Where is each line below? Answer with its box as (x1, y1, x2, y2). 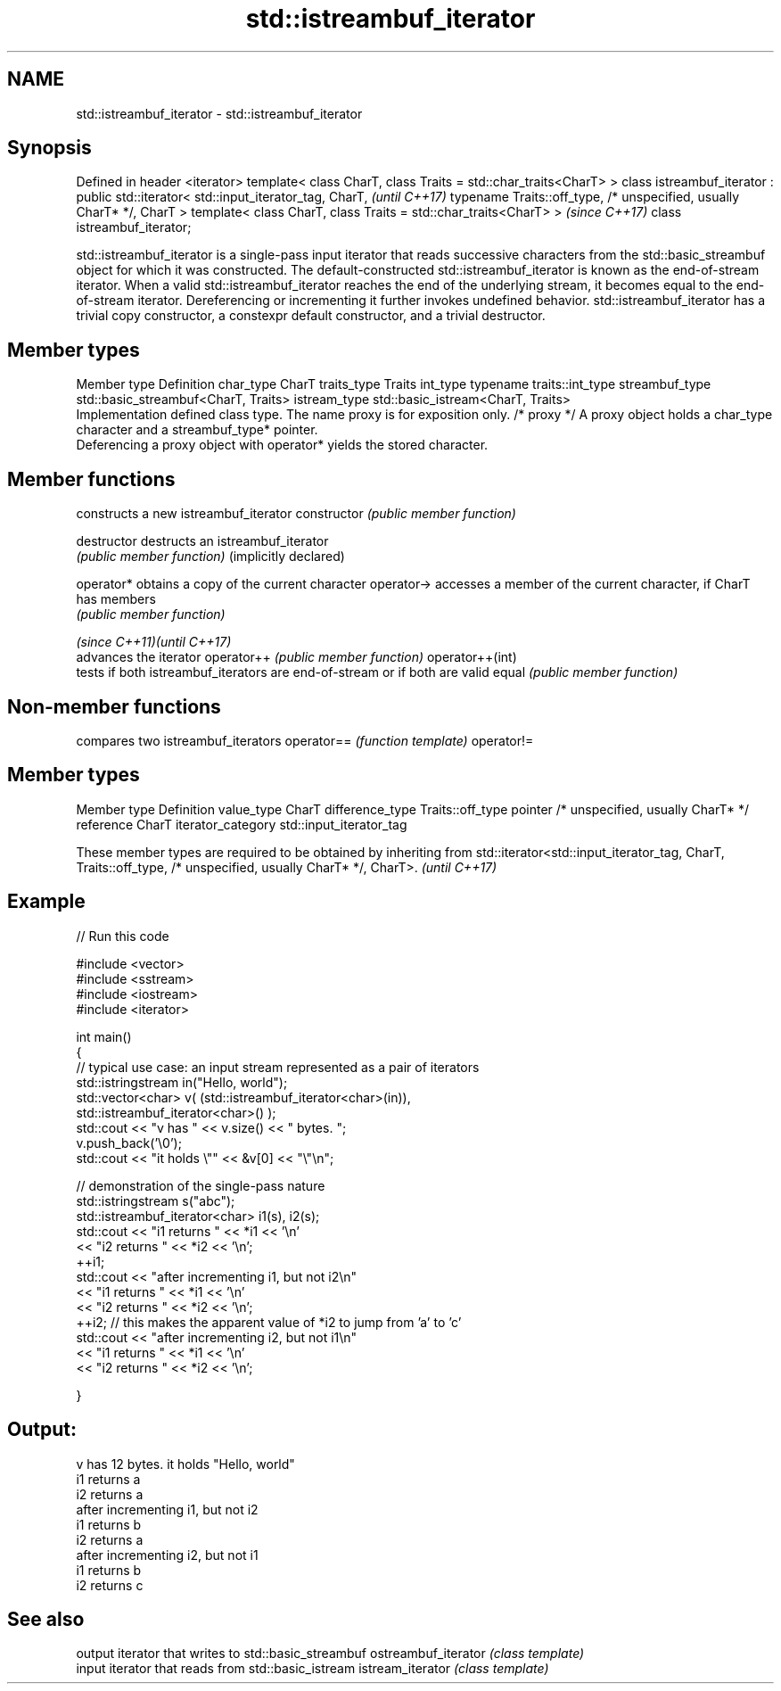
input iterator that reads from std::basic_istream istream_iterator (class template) (76, 1661, 549, 1677)
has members (76, 591, 156, 607)
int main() (76, 1028, 132, 1044)
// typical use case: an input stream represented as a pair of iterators (76, 1059, 480, 1075)
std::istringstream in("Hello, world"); (76, 1074, 288, 1090)
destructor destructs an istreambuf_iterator (76, 533, 329, 549)
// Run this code (76, 928, 169, 944)
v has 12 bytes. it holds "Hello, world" (76, 1456, 295, 1472)
